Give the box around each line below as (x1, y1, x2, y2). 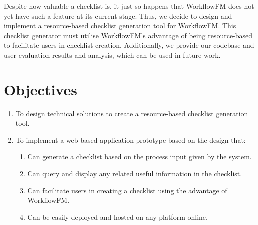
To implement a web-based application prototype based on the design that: (15, 134, 246, 145)
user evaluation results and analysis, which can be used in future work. (4, 49, 221, 60)
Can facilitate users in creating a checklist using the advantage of (27, 185, 227, 195)
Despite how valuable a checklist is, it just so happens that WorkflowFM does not (4, 1, 254, 11)
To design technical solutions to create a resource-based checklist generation (15, 108, 248, 118)
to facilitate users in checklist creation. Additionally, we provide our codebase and (4, 40, 254, 50)
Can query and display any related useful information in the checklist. (27, 168, 242, 179)
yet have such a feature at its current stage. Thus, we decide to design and (4, 10, 232, 21)
